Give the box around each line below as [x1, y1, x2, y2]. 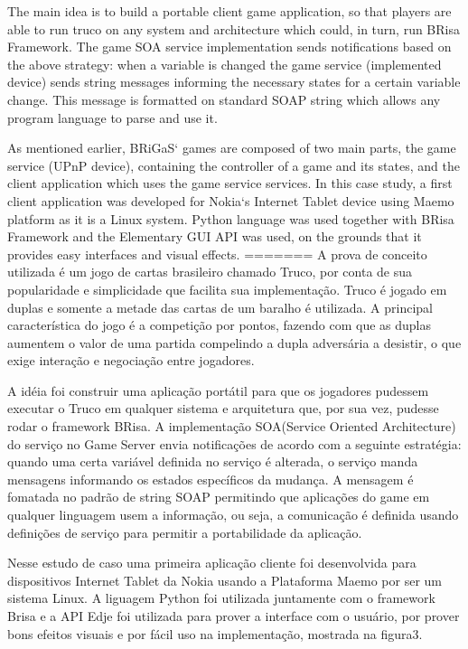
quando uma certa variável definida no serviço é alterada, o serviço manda [7, 452, 418, 471]
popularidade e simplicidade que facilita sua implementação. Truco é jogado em [7, 279, 447, 298]
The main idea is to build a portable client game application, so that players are [7, 2, 452, 20]
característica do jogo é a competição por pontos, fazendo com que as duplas [7, 315, 431, 334]
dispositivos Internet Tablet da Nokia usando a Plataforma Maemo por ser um [7, 570, 443, 589]
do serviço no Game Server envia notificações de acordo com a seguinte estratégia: [7, 434, 462, 453]
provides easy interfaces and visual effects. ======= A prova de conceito [7, 244, 427, 263]
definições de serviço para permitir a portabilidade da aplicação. [7, 522, 362, 541]
